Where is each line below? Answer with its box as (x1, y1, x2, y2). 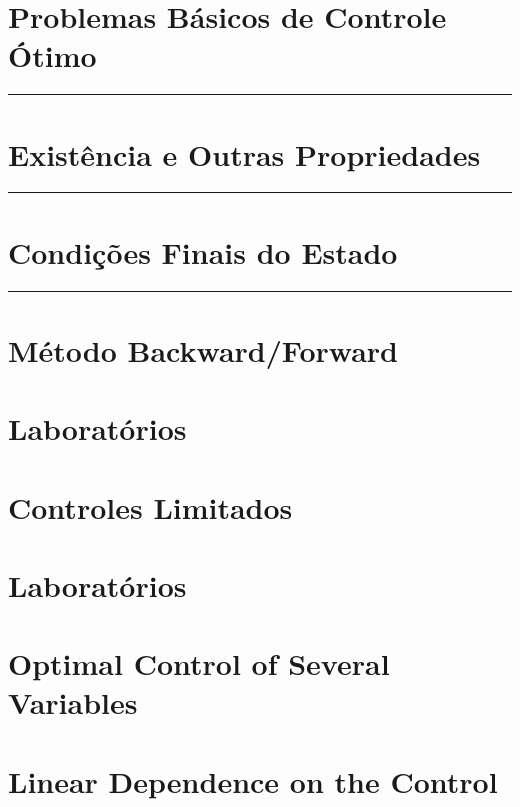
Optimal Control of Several (8, 643, 390, 684)
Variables (8, 682, 138, 723)
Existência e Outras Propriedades (8, 133, 481, 174)
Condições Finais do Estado (8, 231, 398, 272)
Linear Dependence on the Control (8, 760, 498, 801)
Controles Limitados (8, 486, 293, 527)
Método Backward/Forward (8, 329, 398, 370)
